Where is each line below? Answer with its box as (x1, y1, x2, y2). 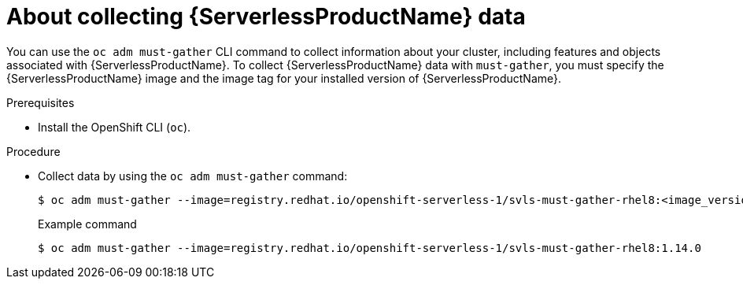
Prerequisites (6, 95, 75, 109)
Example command (38, 217, 137, 231)
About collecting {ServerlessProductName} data (6, 3, 526, 30)
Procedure (6, 144, 61, 158)
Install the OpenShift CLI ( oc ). (38, 120, 191, 134)
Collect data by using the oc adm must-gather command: (38, 168, 348, 183)
